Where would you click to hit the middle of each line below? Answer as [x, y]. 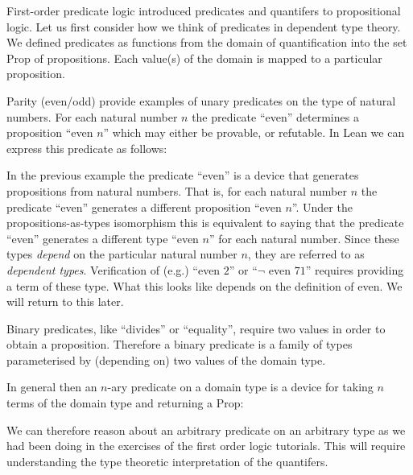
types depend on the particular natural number [122, 254]
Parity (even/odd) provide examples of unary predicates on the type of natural [201, 100]
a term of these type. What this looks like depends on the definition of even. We [204, 285]
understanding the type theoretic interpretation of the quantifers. [167, 461]
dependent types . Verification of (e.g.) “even [114, 269]
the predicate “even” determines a [275, 116]
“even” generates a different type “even [103, 238]
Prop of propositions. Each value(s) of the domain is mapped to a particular [194, 58]
